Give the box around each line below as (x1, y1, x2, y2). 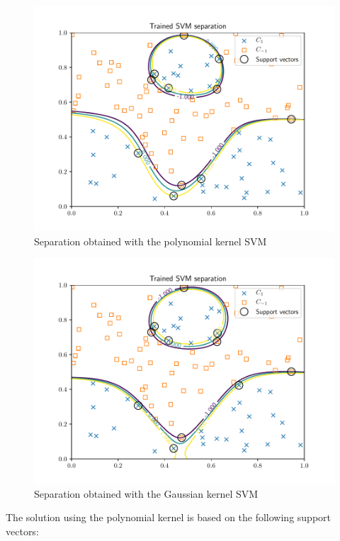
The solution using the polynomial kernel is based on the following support (6, 510, 331, 525)
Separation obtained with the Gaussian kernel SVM (34, 486, 259, 501)
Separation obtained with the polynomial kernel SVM (34, 233, 267, 248)
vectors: (6, 523, 39, 538)
